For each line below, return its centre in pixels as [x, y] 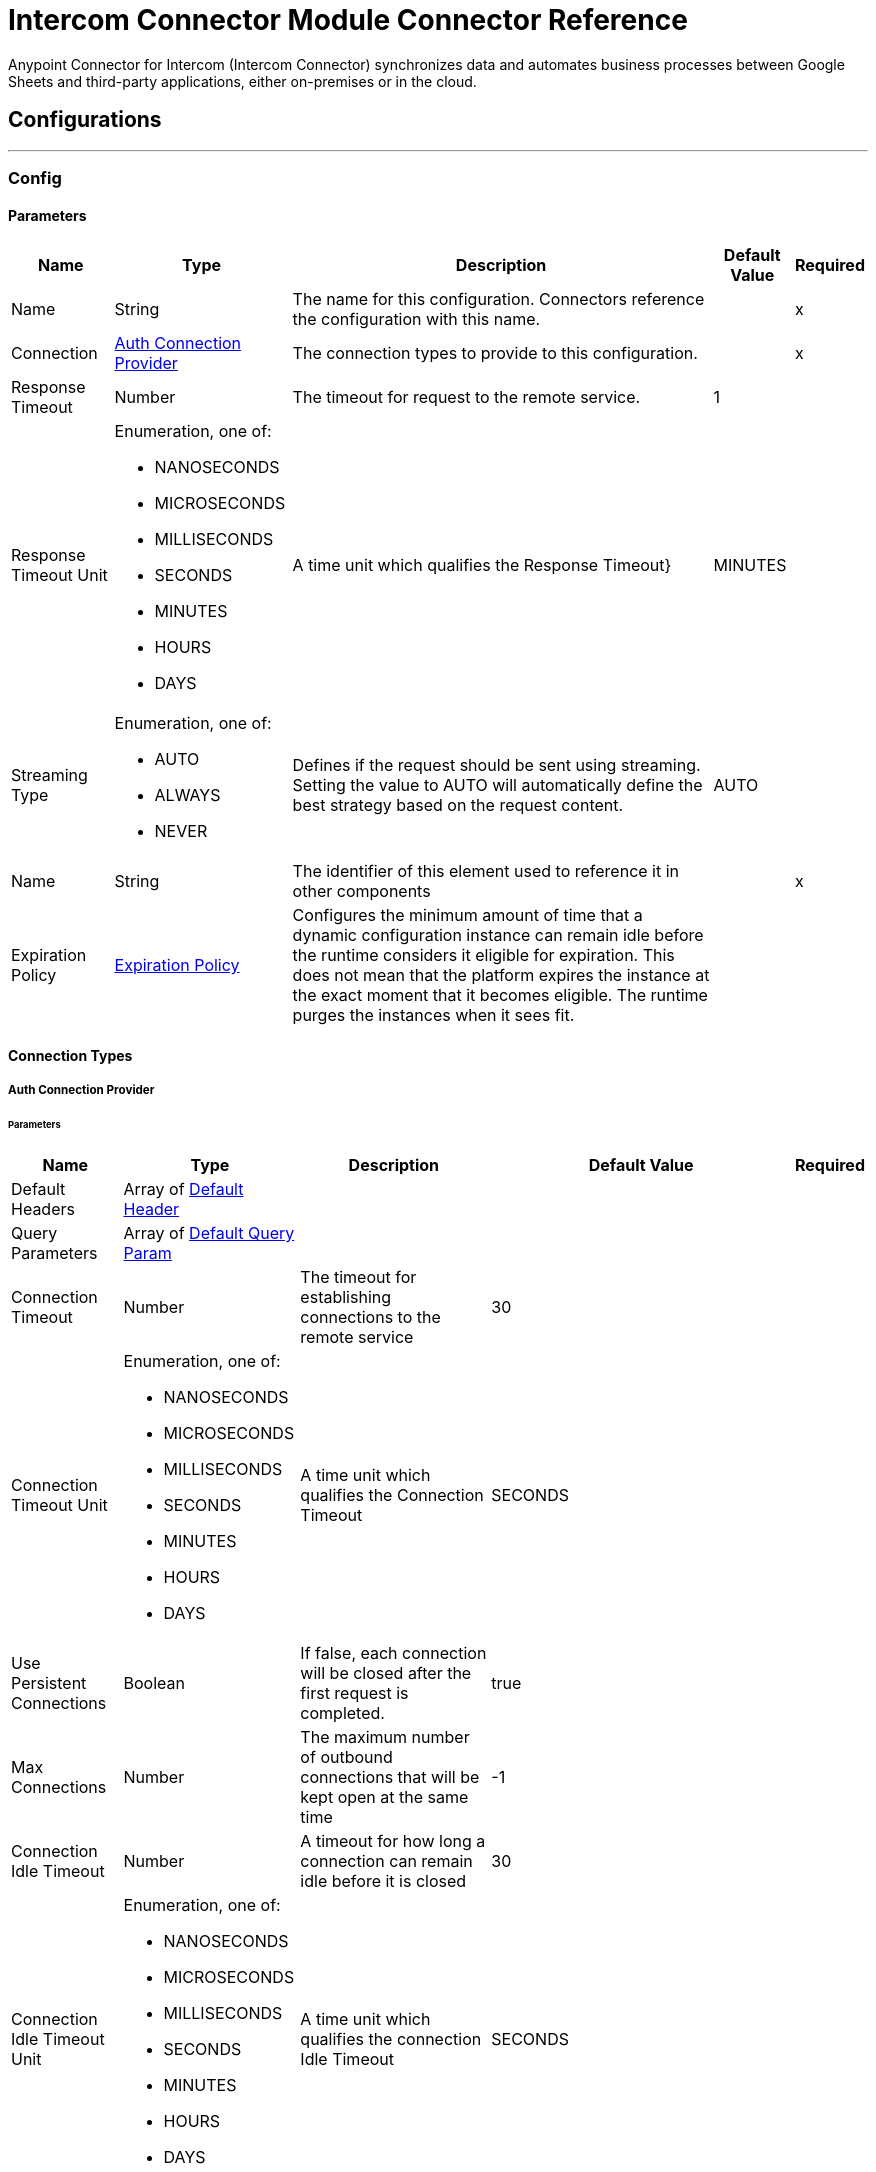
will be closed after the [386, 1672]
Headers [43, 1208]
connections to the [370, 1316]
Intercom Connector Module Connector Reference [348, 20]
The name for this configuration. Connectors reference [498, 299]
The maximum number [385, 1736]
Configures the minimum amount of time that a [467, 915]
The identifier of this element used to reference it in [486, 871]
